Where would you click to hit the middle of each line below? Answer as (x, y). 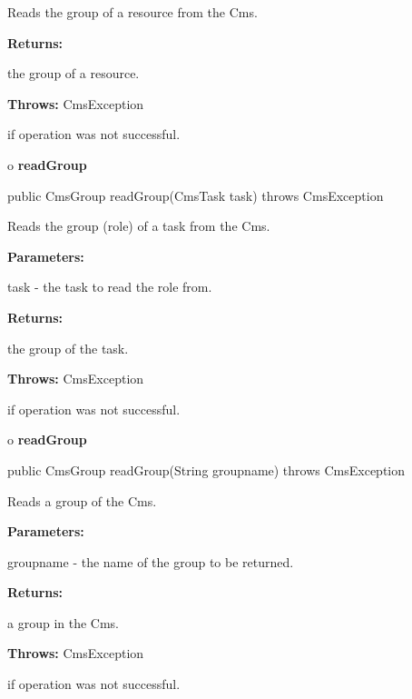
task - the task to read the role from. (110, 287)
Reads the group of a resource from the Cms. (132, 12)
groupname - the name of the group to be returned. (151, 561)
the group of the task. (68, 348)
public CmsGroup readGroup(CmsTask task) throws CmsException (196, 195)
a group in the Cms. (64, 622)
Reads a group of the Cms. (82, 500)
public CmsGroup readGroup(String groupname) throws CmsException (206, 469)
